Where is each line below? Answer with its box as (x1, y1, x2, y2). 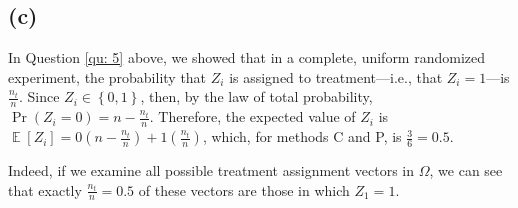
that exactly (8, 179, 82, 200)
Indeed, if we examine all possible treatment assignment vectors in (8, 160, 415, 181)
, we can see (429, 160, 503, 181)
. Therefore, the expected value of (149, 106, 356, 127)
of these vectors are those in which (138, 179, 350, 200)
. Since (18, 86, 60, 107)
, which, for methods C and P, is (202, 126, 402, 147)
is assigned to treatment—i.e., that (229, 66, 443, 87)
